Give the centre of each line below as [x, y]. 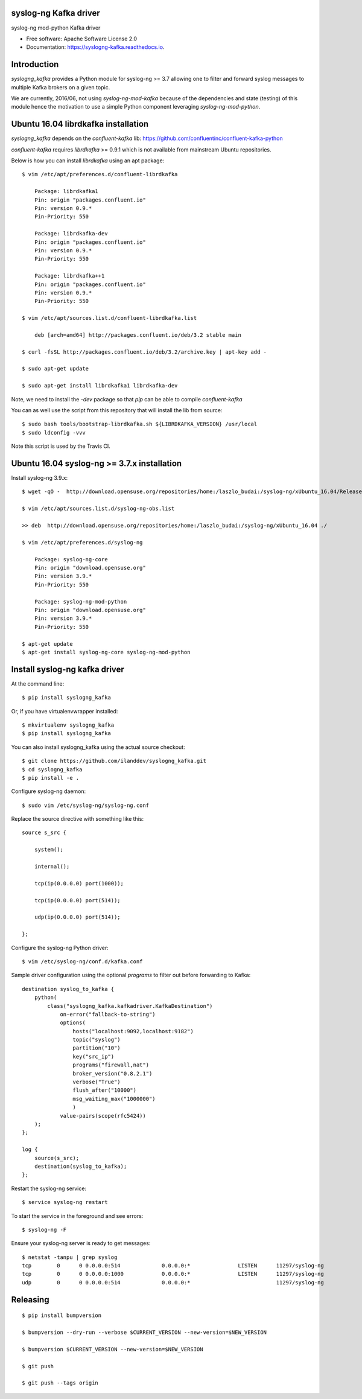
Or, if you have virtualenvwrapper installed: [65, 711]
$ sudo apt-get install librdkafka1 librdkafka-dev [100, 386]
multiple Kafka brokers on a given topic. [61, 87]
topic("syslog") [97, 1040]
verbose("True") [97, 1082]
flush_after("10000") [105, 1090]
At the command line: [38, 684]
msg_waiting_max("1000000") [114, 1099]
